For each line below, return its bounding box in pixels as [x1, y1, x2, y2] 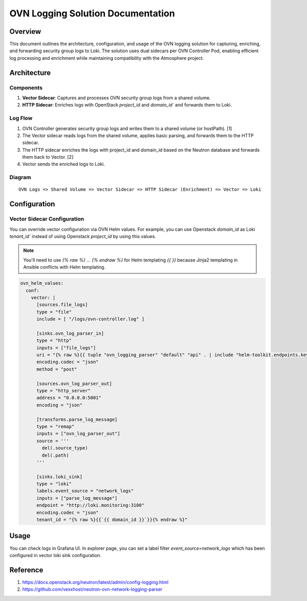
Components [9, 84, 43, 91]
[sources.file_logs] [36, 302, 88, 308]
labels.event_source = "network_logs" [36, 488, 134, 494]
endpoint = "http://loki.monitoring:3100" [36, 502, 145, 508]
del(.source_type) [41, 445, 88, 451]
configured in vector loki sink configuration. [9, 552, 102, 558]
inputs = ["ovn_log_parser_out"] [36, 431, 120, 437]
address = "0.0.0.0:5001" [36, 395, 102, 401]
